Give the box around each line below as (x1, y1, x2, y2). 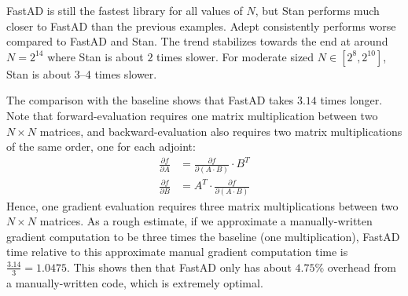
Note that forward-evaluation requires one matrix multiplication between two (6, 107, 378, 123)
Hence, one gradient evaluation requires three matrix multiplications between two (6, 197, 399, 214)
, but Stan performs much (255, 2, 380, 18)
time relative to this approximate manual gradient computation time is (6, 243, 348, 260)
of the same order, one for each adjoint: (6, 138, 196, 155)
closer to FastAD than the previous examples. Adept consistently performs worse (6, 17, 396, 34)
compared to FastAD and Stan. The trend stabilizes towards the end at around (6, 33, 388, 49)
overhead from (327, 258, 396, 275)
